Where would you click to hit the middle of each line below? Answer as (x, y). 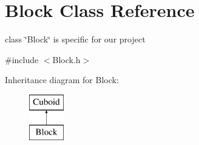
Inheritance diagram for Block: (62, 80)
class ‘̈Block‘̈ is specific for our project (75, 39)
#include (22, 59)
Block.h (66, 59)
